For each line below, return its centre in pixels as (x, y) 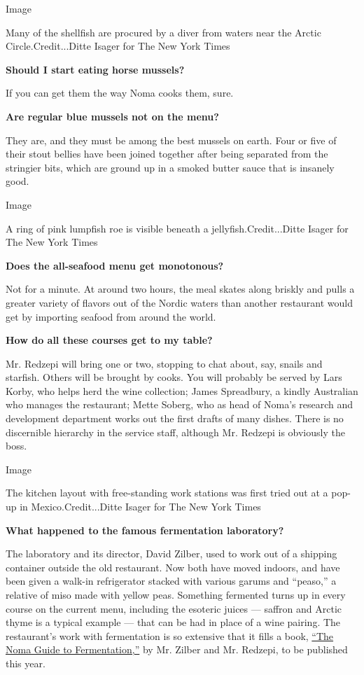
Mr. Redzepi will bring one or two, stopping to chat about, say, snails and (164, 363)
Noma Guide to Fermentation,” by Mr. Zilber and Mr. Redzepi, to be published (177, 649)
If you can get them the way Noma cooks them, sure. (120, 93)
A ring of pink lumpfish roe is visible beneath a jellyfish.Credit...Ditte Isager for (177, 228)
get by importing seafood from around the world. (111, 316)
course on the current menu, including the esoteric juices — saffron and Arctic (174, 608)
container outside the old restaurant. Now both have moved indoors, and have (173, 567)
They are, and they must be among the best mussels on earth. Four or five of (171, 140)
